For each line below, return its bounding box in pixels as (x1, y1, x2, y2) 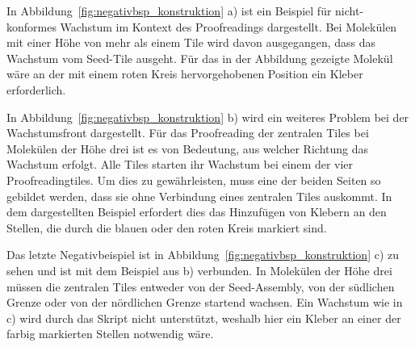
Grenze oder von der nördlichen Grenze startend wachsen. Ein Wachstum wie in (6, 294, 403, 311)
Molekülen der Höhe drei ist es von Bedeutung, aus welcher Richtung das (6, 140, 369, 157)
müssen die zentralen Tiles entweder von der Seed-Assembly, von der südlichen (6, 278, 395, 295)
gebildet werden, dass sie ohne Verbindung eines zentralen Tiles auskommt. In (6, 187, 392, 204)
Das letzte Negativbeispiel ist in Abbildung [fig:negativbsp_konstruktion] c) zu (6, 246, 400, 263)
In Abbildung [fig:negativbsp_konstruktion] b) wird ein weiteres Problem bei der (6, 108, 409, 125)
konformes (6, 18, 57, 35)
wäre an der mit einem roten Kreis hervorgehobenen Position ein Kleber (6, 65, 363, 82)
